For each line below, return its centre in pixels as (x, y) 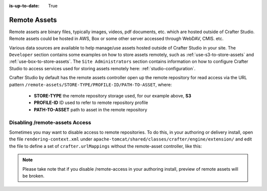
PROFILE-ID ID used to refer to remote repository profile (91, 103)
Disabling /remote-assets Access (50, 122)
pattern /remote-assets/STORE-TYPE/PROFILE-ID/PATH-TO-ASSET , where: (91, 85)
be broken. (33, 176)
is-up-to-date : (24, 6)
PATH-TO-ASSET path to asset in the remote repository (91, 109)
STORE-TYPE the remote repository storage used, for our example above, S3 (112, 96)
